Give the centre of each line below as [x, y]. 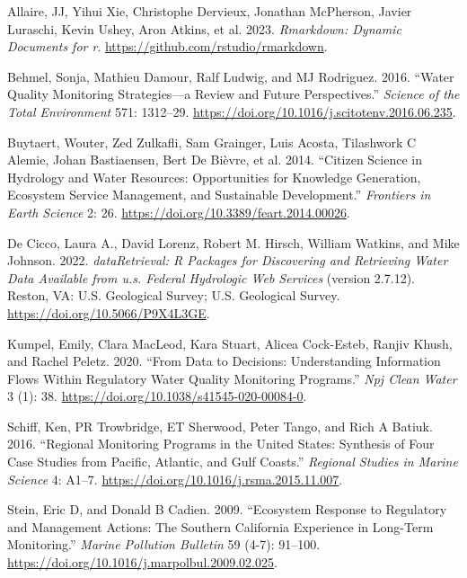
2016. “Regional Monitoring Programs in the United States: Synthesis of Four [221, 444]
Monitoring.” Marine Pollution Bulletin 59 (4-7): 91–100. [164, 544]
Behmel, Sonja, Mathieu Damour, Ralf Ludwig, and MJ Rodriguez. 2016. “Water [231, 76]
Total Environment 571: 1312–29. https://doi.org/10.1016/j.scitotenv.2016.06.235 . [232, 111]
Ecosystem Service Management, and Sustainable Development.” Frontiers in [219, 195]
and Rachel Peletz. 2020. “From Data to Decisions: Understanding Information [224, 361]
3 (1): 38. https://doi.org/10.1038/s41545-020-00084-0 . [157, 396]
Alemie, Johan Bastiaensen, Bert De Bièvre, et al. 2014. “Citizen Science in [215, 160]
